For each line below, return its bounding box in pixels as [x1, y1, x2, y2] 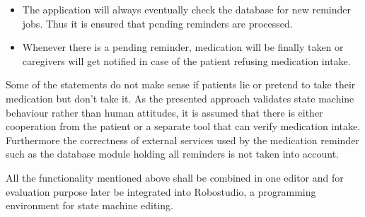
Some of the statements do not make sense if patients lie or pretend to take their [6, 77, 356, 92]
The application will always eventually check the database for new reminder [22, 2, 351, 16]
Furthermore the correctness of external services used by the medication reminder [6, 132, 359, 147]
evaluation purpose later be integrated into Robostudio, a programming [6, 184, 316, 199]
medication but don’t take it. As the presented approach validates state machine [6, 90, 354, 105]
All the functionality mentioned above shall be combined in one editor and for [6, 170, 344, 184]
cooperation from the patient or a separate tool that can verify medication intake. [6, 119, 361, 134]
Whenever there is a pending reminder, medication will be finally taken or [22, 40, 344, 54]
